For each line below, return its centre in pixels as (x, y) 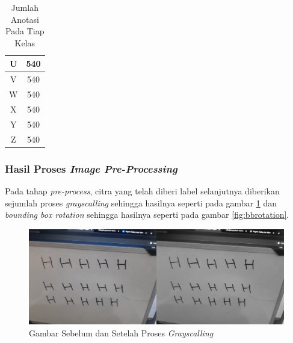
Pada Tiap (25, 31)
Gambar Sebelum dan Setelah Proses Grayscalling (121, 332)
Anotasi (25, 19)
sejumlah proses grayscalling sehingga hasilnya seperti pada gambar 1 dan (141, 202)
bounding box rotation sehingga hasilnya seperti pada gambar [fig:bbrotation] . (147, 215)
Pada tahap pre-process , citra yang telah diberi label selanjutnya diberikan (142, 190)
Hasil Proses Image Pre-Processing (91, 168)
